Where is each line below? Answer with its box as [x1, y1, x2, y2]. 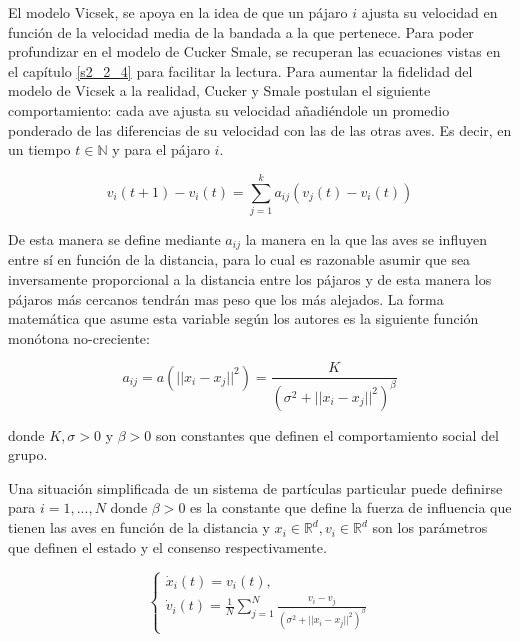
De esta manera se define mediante [8, 228, 221, 249]
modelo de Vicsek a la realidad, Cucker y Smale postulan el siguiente [8, 80, 431, 101]
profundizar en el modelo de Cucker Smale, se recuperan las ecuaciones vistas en [8, 41, 501, 62]
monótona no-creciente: [8, 327, 150, 348]
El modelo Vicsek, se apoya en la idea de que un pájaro [8, 2, 348, 22]
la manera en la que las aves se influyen [245, 228, 487, 249]
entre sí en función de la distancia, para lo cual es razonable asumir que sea [8, 249, 471, 270]
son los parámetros [372, 517, 488, 538]
